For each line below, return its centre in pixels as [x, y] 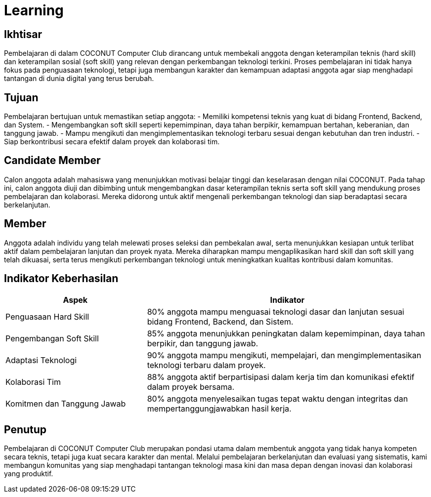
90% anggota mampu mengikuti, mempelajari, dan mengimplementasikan [284, 355]
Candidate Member [52, 161]
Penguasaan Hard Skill [47, 316]
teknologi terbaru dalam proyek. [206, 365]
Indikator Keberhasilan [61, 279]
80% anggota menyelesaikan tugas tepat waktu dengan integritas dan [278, 398]
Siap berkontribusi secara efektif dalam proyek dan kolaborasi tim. [112, 142]
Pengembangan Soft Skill [52, 338]
